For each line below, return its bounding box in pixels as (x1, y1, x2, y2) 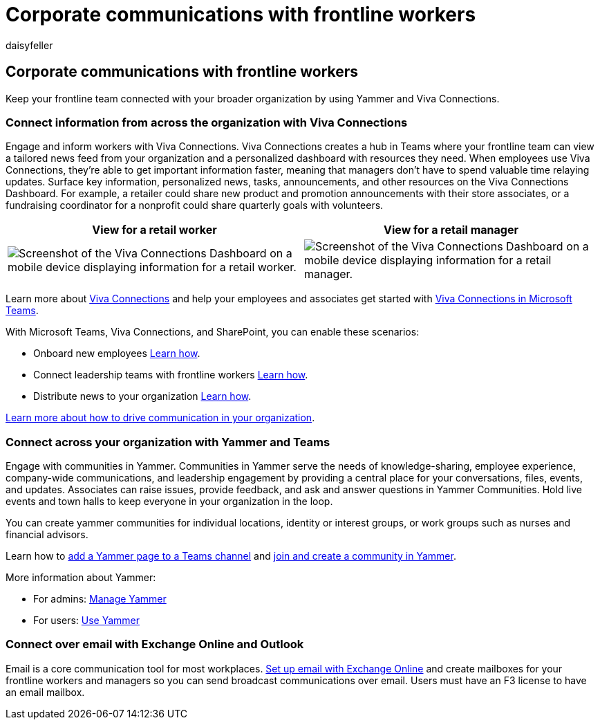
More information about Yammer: (6, 571, 156, 584)
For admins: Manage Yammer (33, 593, 167, 605)
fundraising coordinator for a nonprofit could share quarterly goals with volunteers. (6, 199, 384, 212)
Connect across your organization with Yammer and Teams (6, 434, 330, 449)
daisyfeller (6, 39, 53, 51)
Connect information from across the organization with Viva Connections (6, 115, 408, 129)
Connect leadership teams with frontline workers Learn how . (33, 369, 308, 381)
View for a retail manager (384, 223, 518, 237)
